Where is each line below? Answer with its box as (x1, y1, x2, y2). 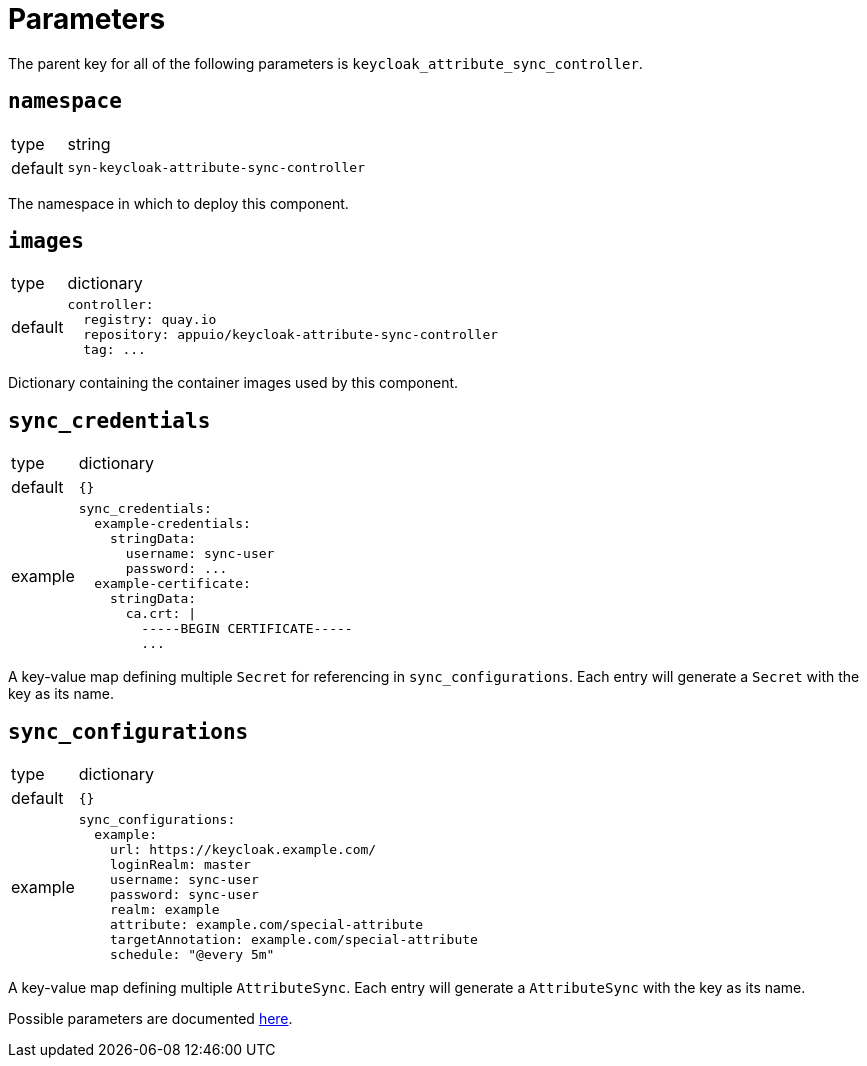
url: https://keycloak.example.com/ (110, 842, 377, 858)
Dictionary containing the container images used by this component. (8, 374, 459, 392)
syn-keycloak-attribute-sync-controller (67, 160, 366, 176)
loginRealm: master (110, 857, 251, 873)
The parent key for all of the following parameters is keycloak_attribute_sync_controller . (8, 54, 643, 72)
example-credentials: (94, 516, 251, 532)
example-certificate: (94, 576, 251, 592)
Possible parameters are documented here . (8, 1010, 293, 1028)
